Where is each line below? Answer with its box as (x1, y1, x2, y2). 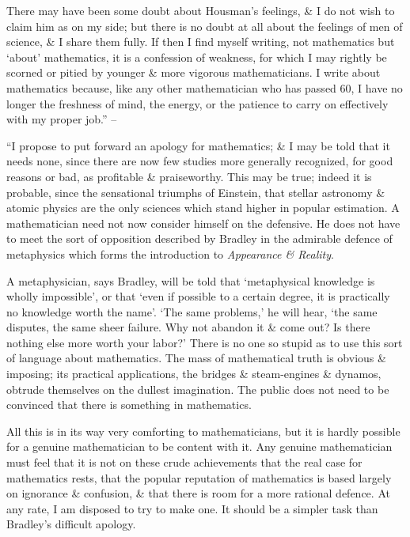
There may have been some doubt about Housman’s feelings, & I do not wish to (6, 2, 395, 18)
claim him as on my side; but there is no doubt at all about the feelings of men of (6, 17, 403, 34)
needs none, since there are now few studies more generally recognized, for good (6, 153, 393, 169)
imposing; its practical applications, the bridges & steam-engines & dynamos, (6, 365, 382, 382)
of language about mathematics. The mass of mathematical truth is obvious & (6, 350, 386, 366)
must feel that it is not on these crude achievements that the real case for (6, 454, 363, 471)
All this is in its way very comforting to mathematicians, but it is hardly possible (6, 422, 401, 439)
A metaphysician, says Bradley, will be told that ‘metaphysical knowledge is (6, 272, 375, 289)
